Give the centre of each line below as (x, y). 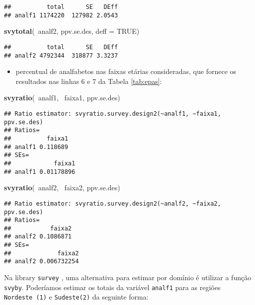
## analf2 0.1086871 (38, 237)
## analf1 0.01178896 (40, 172)
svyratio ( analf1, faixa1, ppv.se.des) (62, 98)
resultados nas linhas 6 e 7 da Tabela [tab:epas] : (89, 81)
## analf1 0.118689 (36, 147)
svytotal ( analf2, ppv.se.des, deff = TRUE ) (72, 31)
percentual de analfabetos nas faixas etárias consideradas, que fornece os (126, 71)
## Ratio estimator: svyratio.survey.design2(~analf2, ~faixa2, (113, 203)
